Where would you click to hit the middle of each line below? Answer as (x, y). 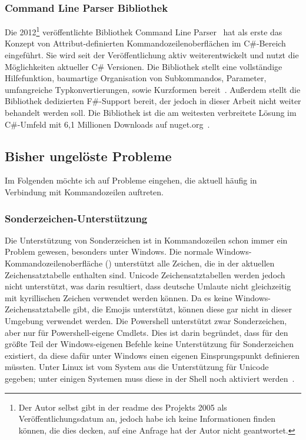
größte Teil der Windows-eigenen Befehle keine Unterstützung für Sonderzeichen (149, 344)
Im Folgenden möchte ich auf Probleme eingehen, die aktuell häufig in (131, 180)
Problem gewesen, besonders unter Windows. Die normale (109, 251)
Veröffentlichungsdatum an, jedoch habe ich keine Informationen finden (147, 419)
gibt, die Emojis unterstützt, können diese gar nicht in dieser (182, 309)
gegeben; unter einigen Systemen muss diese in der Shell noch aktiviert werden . (150, 378)
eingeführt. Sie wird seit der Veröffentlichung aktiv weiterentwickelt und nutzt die (152, 55)
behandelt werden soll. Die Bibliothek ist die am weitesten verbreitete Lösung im (151, 113)
